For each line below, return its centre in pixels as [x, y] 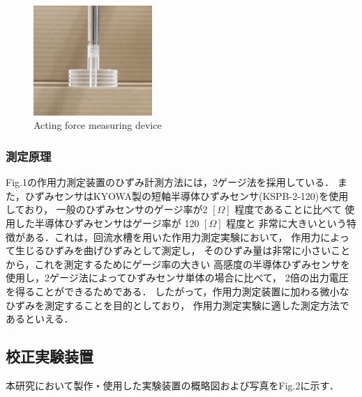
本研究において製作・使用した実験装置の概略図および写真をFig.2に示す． [172, 385]
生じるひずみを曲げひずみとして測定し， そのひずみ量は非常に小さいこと [183, 250]
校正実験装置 [50, 356]
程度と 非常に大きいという [286, 223]
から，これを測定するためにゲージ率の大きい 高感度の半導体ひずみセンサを [178, 264]
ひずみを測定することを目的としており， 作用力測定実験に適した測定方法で [178, 305]
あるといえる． [40, 319]
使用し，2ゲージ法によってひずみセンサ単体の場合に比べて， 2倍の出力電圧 [177, 278]
